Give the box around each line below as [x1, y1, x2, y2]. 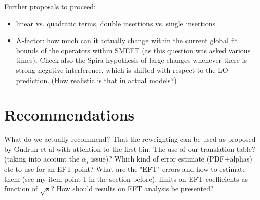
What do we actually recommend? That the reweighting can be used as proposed [4, 134, 256, 144]
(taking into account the [4, 153, 80, 164]
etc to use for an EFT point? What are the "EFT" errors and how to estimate [4, 164, 246, 174]
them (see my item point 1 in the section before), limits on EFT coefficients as [4, 173, 248, 184]
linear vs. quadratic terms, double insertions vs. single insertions [16, 18, 216, 28]
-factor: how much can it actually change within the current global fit [22, 35, 238, 46]
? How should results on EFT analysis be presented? [51, 183, 214, 194]
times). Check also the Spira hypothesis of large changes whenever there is [16, 55, 247, 65]
